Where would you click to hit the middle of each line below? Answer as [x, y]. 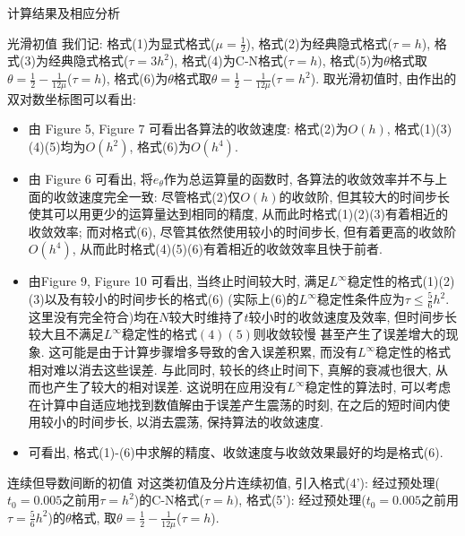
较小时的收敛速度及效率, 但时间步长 [353, 316]
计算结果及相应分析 [64, 13]
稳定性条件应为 [361, 298]
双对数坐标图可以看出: [72, 98]
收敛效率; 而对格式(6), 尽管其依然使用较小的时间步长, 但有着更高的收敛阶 [242, 231]
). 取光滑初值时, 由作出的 [383, 78]
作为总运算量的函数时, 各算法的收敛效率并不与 [299, 179]
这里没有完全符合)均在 [94, 316]
